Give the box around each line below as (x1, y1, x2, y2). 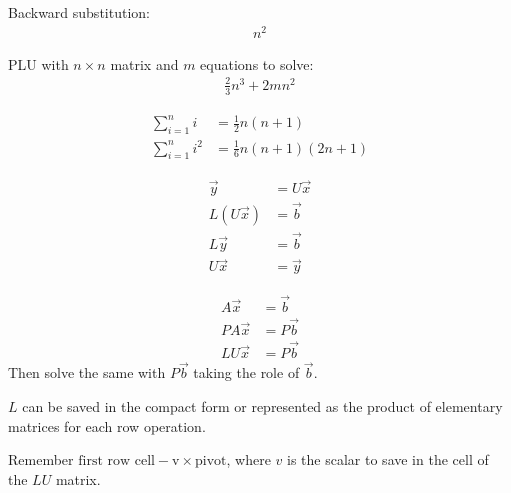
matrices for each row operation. (8, 415, 206, 436)
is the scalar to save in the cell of (287, 449, 489, 470)
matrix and (110, 53, 179, 74)
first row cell (78, 454, 155, 469)
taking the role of (193, 362, 300, 383)
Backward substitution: (8, 2, 150, 22)
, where (226, 449, 271, 470)
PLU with (8, 53, 69, 74)
